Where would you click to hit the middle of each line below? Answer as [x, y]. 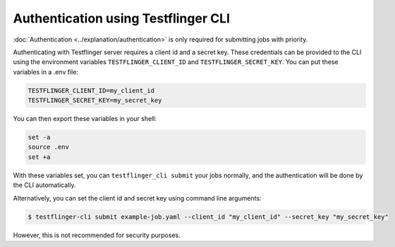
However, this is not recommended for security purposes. [97, 235]
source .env [49, 147]
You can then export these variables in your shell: [85, 119]
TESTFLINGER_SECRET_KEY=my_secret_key [95, 101]
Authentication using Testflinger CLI [122, 18]
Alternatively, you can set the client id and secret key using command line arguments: [137, 198]
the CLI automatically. [45, 185]
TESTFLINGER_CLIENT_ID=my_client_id [91, 90]
